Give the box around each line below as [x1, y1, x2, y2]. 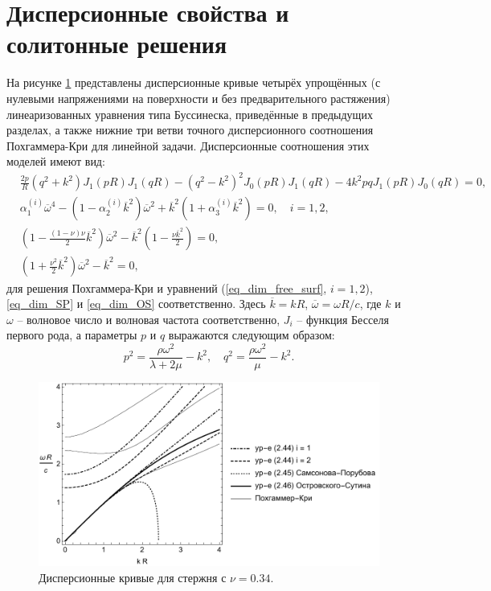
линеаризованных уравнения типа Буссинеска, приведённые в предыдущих [6, 105, 373, 122]
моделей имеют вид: [6, 153, 105, 170]
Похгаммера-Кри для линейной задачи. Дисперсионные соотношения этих [6, 137, 370, 154]
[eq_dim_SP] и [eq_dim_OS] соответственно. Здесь [6, 295, 266, 312]
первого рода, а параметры [6, 326, 137, 343]
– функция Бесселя [297, 310, 389, 327]
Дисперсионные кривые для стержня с [39, 568, 227, 585]
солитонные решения [6, 27, 227, 60]
